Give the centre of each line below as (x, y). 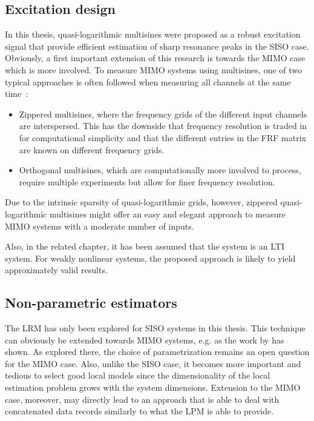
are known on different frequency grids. (92, 149)
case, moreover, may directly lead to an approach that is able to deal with (142, 399)
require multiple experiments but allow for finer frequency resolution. (147, 181)
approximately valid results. (56, 270)
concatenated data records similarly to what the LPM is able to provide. (139, 411)
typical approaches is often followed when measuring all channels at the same (148, 81)
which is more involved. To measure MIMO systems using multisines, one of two (154, 69)
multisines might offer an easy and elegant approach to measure (167, 214)
